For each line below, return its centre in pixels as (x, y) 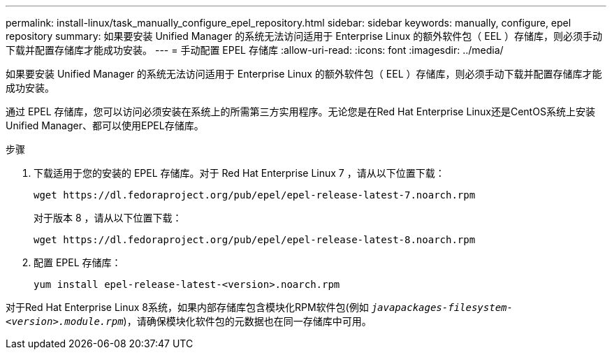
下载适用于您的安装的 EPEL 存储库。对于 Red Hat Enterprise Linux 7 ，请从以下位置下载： (239, 173)
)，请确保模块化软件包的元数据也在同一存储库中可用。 (247, 321)
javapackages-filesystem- (442, 307)
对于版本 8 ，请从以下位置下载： (108, 218)
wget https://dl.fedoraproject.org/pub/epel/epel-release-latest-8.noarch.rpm (255, 240)
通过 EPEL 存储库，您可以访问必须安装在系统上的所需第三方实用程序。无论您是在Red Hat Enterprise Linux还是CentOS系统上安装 (300, 111)
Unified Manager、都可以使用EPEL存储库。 (105, 125)
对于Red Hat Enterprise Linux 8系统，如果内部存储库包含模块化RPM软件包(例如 (187, 307)
